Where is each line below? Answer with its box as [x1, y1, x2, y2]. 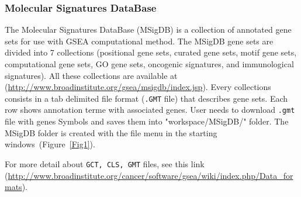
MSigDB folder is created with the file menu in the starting [5, 126, 217, 139]
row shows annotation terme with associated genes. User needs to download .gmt [5, 103, 295, 116]
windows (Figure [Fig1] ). [5, 138, 95, 150]
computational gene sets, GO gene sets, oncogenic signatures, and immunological [5, 58, 294, 70]
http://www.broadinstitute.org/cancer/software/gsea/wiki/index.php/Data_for [8, 169, 293, 181]
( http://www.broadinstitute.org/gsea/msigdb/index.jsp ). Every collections [5, 81, 271, 93]
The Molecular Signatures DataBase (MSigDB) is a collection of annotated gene [5, 23, 292, 36]
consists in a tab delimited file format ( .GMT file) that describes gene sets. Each [5, 92, 288, 104]
